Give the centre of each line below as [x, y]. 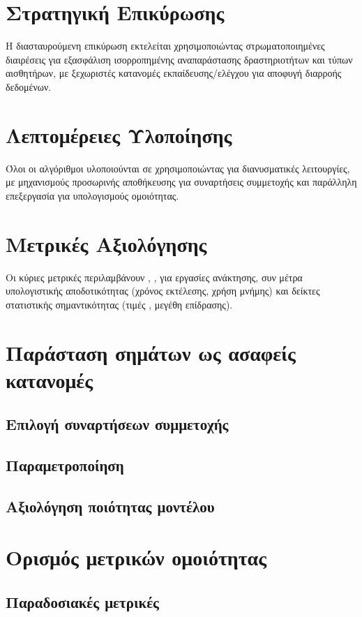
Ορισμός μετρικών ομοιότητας [136, 557]
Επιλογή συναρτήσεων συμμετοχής [117, 424]
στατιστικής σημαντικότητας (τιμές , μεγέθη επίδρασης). [119, 304]
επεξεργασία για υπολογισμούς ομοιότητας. [92, 195]
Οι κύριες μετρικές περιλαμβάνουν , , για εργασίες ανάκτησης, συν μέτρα [154, 277]
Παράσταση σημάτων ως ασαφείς [151, 352]
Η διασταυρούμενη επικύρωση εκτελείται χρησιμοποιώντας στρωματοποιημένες [165, 46]
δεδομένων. [29, 86]
